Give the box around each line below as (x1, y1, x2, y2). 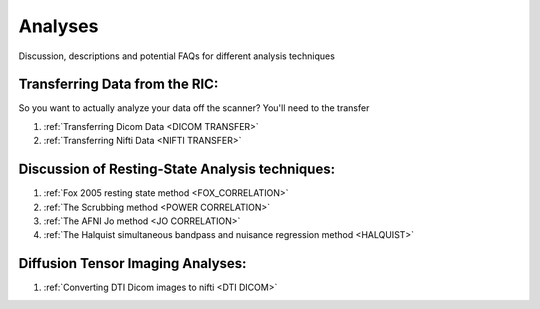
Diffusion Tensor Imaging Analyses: (18, 255, 247, 272)
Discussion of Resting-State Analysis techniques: (18, 161, 335, 178)
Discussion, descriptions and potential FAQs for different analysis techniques (18, 50, 335, 62)
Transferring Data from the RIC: (18, 76, 219, 93)
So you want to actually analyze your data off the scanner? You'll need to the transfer (18, 102, 370, 114)
